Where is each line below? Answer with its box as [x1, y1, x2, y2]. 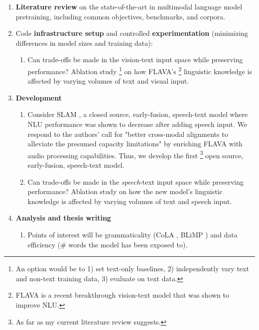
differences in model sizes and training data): [15, 37, 153, 48]
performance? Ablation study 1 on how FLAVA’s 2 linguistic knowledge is [27, 64, 252, 76]
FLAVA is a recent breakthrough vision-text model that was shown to [15, 290, 230, 300]
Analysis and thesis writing [15, 213, 111, 223]
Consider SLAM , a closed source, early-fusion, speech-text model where [27, 109, 248, 119]
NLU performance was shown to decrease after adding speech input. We [27, 119, 248, 129]
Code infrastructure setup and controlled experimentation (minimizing [15, 28, 249, 38]
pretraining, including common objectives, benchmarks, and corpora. [15, 11, 226, 21]
